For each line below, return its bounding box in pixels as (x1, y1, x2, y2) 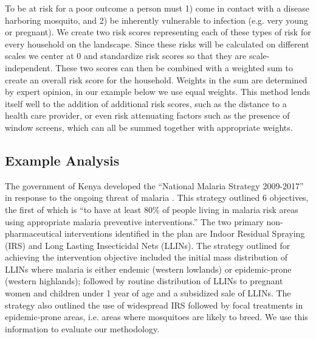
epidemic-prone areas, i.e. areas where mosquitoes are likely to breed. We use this (5, 310, 308, 323)
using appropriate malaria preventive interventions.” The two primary (5, 215, 264, 228)
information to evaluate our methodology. (5, 322, 160, 335)
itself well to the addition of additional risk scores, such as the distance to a (5, 97, 287, 110)
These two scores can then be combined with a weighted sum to (55, 61, 293, 74)
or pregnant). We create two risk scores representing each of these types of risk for (5, 26, 311, 38)
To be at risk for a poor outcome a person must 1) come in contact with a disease (5, 2, 309, 14)
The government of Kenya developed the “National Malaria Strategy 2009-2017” (5, 179, 304, 192)
